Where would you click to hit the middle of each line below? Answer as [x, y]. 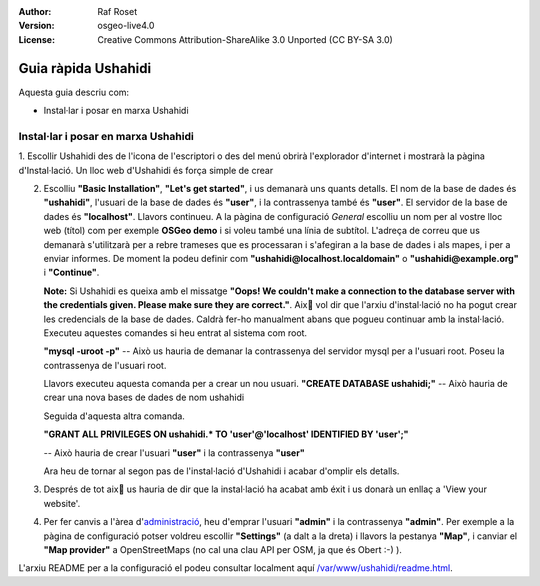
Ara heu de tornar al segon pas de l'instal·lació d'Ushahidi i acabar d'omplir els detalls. [221, 471]
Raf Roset [117, 11]
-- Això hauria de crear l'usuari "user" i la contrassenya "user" [174, 452]
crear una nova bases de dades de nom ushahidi [144, 397]
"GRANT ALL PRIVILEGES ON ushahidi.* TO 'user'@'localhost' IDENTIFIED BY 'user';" [226, 434]
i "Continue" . [71, 272]
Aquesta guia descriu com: [74, 92]
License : [36, 39]
